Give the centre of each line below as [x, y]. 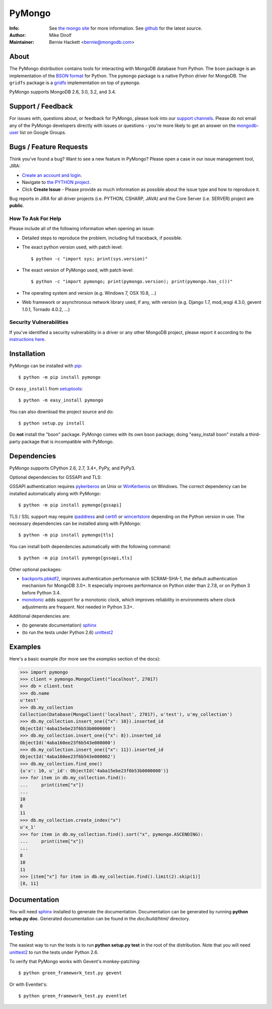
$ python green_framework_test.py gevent [70, 973]
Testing [21, 933]
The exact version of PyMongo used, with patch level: [78, 270]
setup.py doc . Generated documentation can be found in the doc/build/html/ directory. [100, 919]
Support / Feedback [41, 107]
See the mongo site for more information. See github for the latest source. [126, 28]
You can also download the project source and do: [61, 412]
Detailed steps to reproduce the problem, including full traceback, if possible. [102, 238]
